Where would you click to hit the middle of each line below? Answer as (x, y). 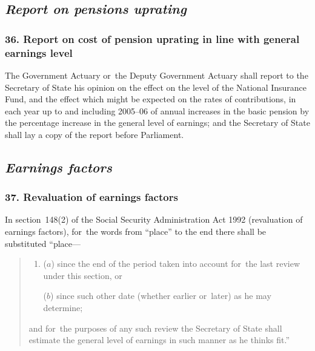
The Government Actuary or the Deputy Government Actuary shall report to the (157, 75)
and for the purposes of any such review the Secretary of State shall (155, 328)
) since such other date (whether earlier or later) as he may (161, 296)
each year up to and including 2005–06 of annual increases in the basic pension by (157, 110)
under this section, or (83, 275)
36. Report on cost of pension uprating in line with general (152, 38)
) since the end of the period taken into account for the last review (175, 264)
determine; (63, 308)
